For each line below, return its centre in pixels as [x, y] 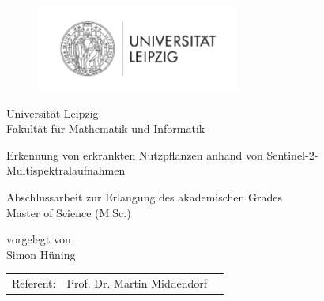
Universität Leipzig [53, 113]
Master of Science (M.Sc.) [69, 212]
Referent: [34, 283]
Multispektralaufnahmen [66, 170]
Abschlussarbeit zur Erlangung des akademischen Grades [144, 197]
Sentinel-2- [292, 154]
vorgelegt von [39, 239]
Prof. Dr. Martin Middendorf [137, 283]
